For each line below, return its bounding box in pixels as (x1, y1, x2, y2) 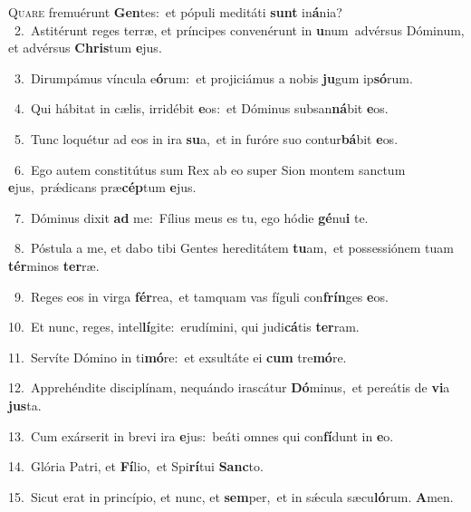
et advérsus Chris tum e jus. (8, 38, 162, 57)
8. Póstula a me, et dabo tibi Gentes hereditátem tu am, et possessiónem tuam (14, 238, 454, 257)
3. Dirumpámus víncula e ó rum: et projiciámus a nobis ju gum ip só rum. (14, 68, 413, 87)
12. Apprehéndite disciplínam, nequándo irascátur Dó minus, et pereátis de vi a (8, 378, 450, 397)
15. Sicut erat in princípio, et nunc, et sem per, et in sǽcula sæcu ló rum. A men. (8, 487, 454, 506)
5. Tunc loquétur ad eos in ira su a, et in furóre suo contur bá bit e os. (14, 129, 399, 148)
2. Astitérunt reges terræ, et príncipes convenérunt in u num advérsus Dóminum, (14, 20, 465, 39)
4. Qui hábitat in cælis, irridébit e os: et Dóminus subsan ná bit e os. (14, 99, 389, 118)
